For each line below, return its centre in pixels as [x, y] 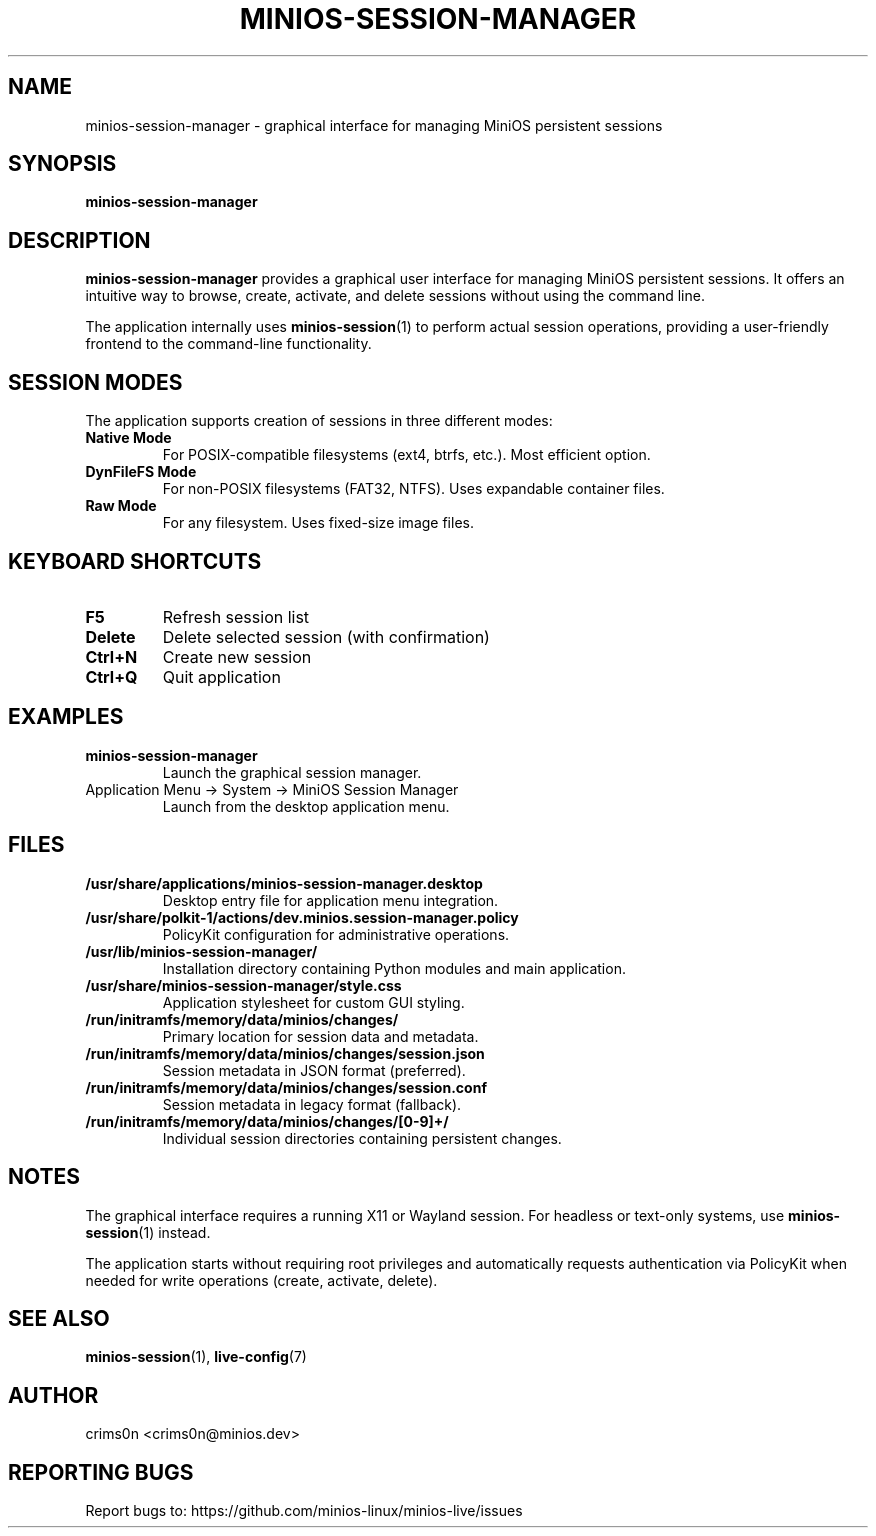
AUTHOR [53, 1395]
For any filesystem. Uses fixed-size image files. [318, 523]
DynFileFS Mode [141, 472]
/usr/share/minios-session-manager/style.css [243, 985]
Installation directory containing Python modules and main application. [394, 968]
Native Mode [128, 438]
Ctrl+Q [111, 676]
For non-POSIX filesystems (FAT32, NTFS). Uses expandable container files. [413, 489]
